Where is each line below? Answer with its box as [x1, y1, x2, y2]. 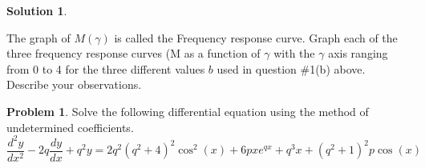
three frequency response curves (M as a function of [6, 45, 261, 62]
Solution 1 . [6, 2, 67, 18]
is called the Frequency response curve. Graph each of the [114, 29, 398, 46]
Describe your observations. [6, 76, 142, 93]
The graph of [6, 29, 71, 46]
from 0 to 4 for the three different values [6, 60, 205, 77]
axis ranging [328, 45, 388, 62]
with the [273, 45, 315, 62]
